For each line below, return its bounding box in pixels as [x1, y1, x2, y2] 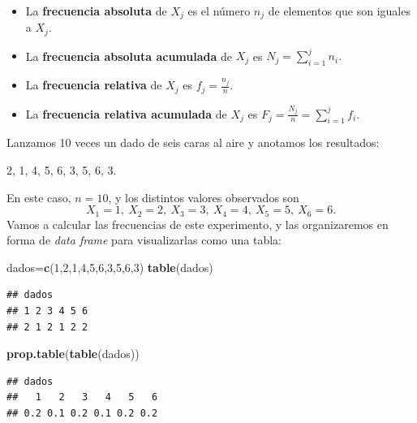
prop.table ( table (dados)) [6, 345, 140, 362]
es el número [187, 2, 251, 19]
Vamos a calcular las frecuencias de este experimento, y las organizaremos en [6, 215, 389, 232]
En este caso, [6, 188, 71, 205]
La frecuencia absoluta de [25, 2, 167, 19]
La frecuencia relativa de [25, 76, 162, 93]
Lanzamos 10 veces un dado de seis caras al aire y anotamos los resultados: [6, 134, 380, 151]
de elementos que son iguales [268, 2, 411, 19]
